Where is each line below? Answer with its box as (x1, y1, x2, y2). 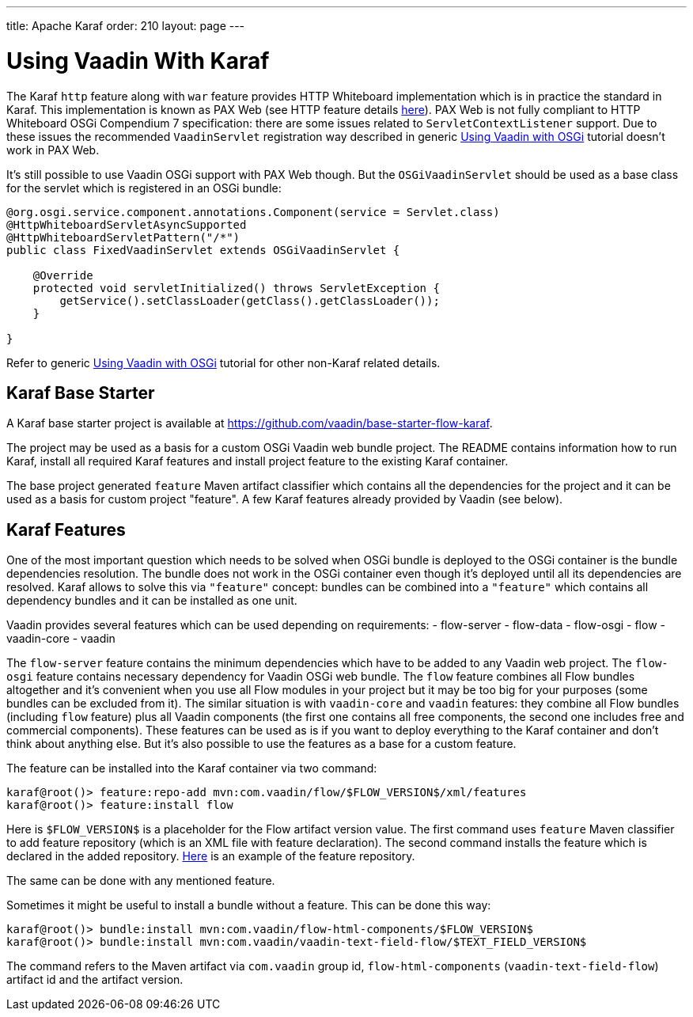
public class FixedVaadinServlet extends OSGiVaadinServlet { (6, 243, 400, 256)
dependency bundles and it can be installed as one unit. (6, 594, 297, 608)
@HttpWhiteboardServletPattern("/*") (6, 230, 240, 244)
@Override (32, 268, 93, 282)
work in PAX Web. (6, 142, 100, 157)
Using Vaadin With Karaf (6, 47, 270, 74)
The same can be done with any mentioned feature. (6, 874, 275, 888)
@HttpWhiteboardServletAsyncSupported (6, 218, 247, 231)
